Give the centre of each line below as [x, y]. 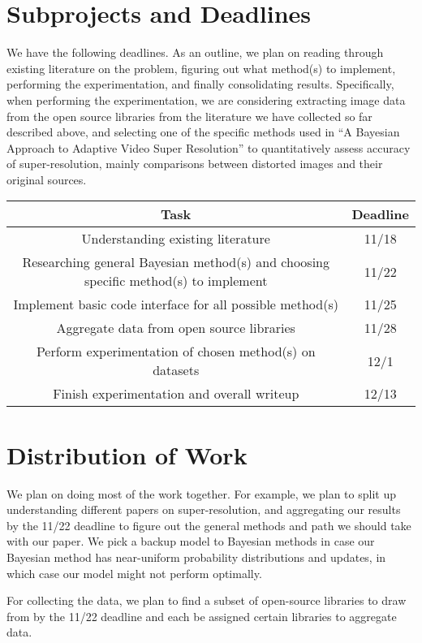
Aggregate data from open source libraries [176, 328]
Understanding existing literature [176, 239]
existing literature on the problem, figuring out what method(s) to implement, [201, 68]
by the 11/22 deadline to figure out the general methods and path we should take [209, 525]
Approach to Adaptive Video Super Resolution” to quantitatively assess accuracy [209, 147]
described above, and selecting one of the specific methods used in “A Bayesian [203, 132]
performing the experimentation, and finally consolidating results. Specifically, [200, 84]
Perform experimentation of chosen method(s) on [176, 352]
